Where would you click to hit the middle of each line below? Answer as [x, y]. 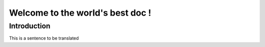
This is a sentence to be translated [44, 38]
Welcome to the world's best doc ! [80, 13]
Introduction [30, 26]
